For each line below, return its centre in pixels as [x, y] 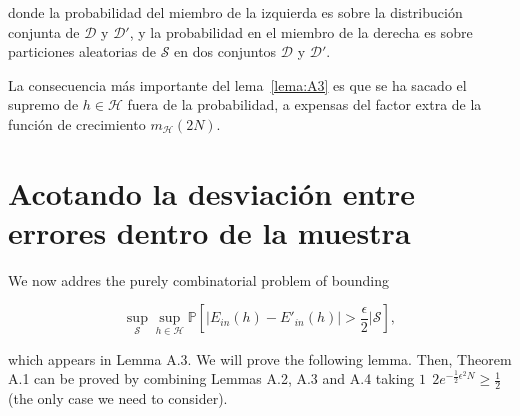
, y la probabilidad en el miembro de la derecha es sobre [301, 31]
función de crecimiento [77, 123]
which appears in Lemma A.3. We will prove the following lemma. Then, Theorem [260, 358]
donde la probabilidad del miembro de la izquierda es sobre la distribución [235, 12]
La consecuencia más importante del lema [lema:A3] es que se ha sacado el [237, 84]
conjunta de [44, 31]
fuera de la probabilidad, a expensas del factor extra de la [304, 104]
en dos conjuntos [225, 51]
